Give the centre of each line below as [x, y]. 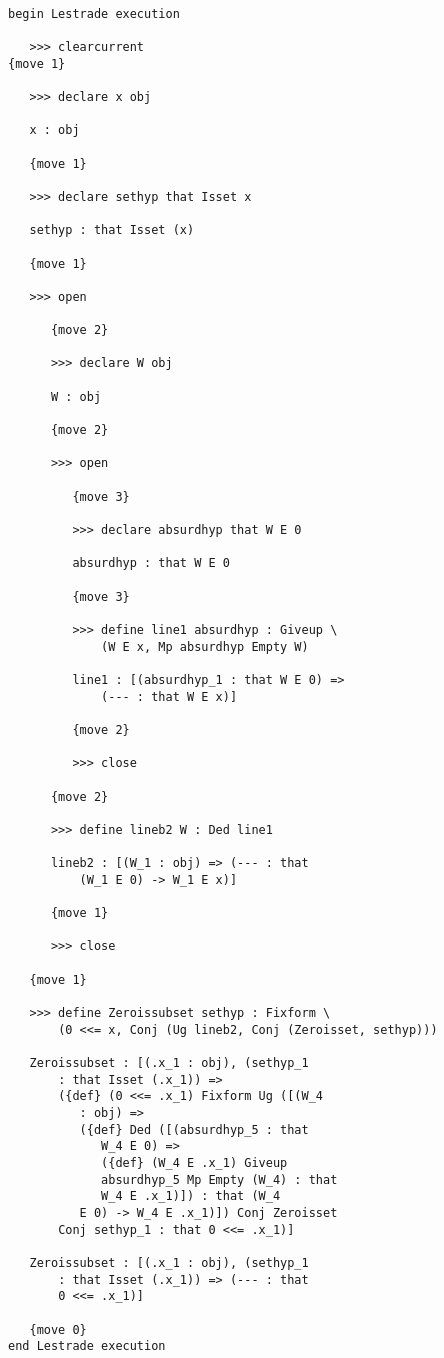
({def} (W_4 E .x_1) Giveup [194, 1162]
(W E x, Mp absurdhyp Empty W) [205, 646]
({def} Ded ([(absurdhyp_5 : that [194, 1129]
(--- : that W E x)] [169, 696]
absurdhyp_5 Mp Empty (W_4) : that [219, 1179]
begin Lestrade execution [94, 13]
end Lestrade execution [87, 1346]
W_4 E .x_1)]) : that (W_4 [191, 1196]
